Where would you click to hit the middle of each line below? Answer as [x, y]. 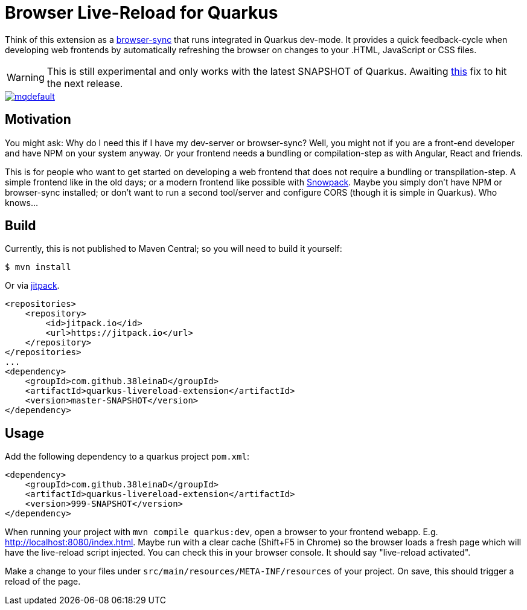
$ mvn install [38, 267]
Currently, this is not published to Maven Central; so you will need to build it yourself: [174, 249]
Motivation [38, 120]
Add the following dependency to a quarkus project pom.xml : [127, 457]
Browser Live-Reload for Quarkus [142, 13]
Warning [26, 77]
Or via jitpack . [32, 286]
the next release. [85, 83]
